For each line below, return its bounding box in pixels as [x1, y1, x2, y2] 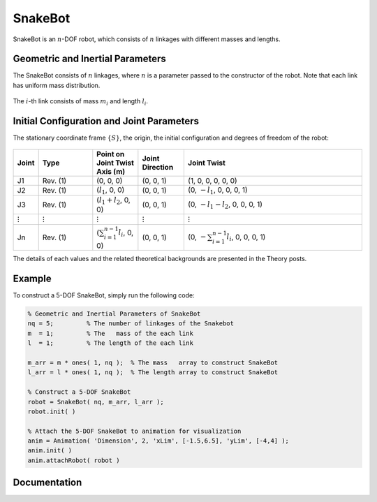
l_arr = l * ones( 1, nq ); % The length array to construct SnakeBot [27, 369, 279, 376]
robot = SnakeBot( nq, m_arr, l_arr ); [27, 398, 164, 406]
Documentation [13, 477, 82, 489]
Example [13, 272, 52, 284]
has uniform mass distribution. [13, 81, 101, 89]
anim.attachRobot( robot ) [27, 456, 120, 464]
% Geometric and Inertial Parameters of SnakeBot [27, 310, 201, 318]
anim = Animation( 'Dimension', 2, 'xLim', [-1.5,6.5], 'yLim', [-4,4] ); [27, 437, 290, 445]
